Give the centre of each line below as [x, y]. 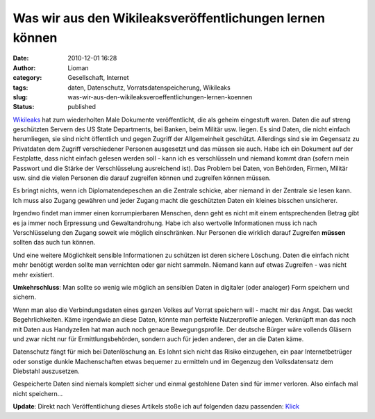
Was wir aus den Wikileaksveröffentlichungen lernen [169, 18]
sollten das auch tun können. [54, 243]
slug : [20, 97]
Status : [24, 107]
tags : [20, 88]
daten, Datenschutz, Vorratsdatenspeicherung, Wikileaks [149, 88]
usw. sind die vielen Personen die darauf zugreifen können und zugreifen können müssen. [142, 178]
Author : [24, 68]
